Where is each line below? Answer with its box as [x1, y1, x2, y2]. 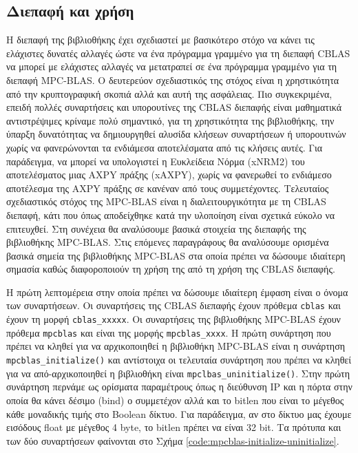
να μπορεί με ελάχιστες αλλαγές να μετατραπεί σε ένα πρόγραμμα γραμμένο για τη [6, 59, 337, 74]
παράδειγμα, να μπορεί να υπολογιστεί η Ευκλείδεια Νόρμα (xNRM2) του [6, 154, 305, 168]
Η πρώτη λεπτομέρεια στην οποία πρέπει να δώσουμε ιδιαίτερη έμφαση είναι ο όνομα [6, 284, 348, 299]
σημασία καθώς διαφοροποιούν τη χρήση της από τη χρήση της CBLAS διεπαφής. [6, 262, 335, 276]
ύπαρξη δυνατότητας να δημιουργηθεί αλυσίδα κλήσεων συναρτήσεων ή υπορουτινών [6, 127, 346, 141]
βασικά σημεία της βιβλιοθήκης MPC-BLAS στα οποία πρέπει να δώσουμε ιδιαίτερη [6, 248, 346, 262]
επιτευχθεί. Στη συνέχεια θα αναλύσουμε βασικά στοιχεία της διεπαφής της [6, 221, 306, 235]
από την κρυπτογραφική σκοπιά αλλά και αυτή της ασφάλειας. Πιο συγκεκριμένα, [6, 86, 333, 101]
